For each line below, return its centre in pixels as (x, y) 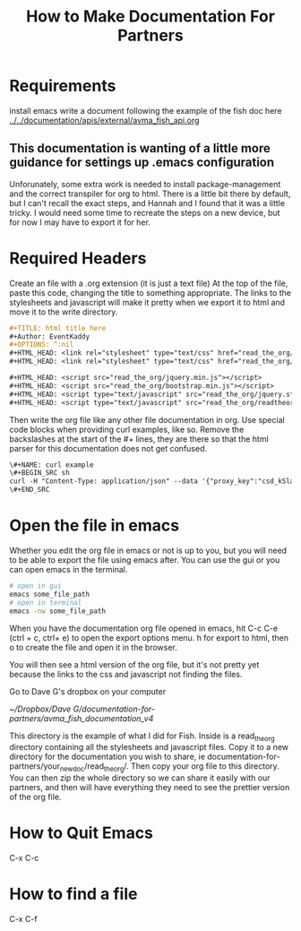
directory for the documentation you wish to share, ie (107, 757)
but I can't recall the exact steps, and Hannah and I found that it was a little (147, 203)
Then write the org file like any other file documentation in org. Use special (147, 419)
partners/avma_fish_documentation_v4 (82, 718)
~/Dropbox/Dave (40, 709)
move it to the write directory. (64, 312)
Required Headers (78, 258)
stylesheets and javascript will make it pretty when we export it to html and (147, 302)
